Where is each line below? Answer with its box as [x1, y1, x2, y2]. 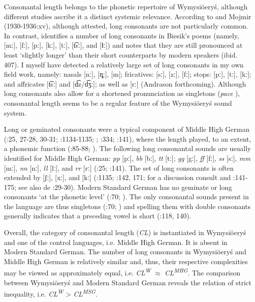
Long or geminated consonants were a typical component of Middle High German [4, 124, 250, 134]
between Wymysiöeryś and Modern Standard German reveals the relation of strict [4, 277, 252, 287]
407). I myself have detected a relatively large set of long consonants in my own [4, 59, 244, 69]
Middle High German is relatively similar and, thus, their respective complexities [4, 256, 248, 266]
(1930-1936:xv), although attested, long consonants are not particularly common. [4, 21, 248, 31]
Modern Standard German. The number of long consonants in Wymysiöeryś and [4, 246, 247, 257]
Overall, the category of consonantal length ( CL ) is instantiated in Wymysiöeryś [4, 227, 246, 238]
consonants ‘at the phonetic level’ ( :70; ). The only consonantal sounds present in [4, 191, 249, 202]
